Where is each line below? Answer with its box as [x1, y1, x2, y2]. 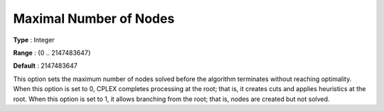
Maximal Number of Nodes [13, 11, 175, 26]
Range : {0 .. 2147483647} [13, 48, 92, 57]
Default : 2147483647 [13, 61, 78, 70]
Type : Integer [13, 36, 55, 44]
